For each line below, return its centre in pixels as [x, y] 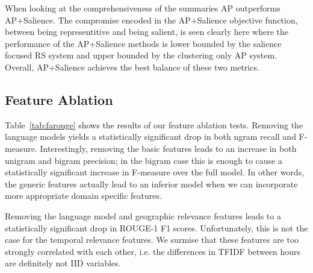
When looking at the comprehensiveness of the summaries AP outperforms [143, 8]
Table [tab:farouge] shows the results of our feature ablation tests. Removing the [154, 124]
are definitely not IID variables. [63, 263]
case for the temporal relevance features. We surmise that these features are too [152, 240]
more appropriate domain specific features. [83, 196]
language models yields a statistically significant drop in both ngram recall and [150, 136]
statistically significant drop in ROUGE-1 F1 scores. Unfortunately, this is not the [156, 227]
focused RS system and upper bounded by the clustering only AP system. [141, 55]
